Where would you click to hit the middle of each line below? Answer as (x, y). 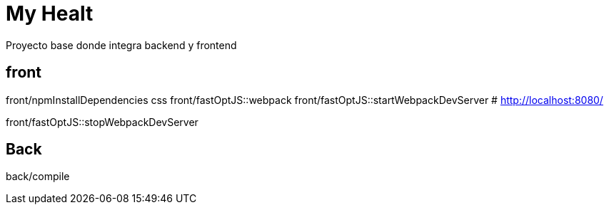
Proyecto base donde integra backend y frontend (121, 45)
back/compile (38, 177)
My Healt (50, 14)
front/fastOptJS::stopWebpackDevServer (102, 122)
